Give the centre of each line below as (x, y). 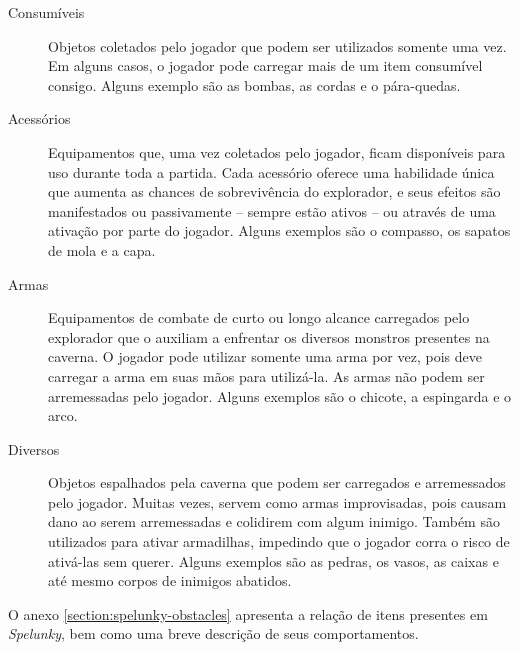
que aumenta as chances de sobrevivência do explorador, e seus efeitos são (274, 191)
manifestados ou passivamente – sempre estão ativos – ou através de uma (272, 210)
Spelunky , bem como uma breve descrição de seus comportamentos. (213, 633)
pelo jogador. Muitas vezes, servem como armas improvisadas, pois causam (277, 501)
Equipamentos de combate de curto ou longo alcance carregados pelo (259, 317)
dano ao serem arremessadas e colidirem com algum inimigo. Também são (274, 521)
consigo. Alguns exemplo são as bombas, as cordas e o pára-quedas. (254, 84)
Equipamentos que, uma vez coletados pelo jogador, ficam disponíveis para (277, 151)
